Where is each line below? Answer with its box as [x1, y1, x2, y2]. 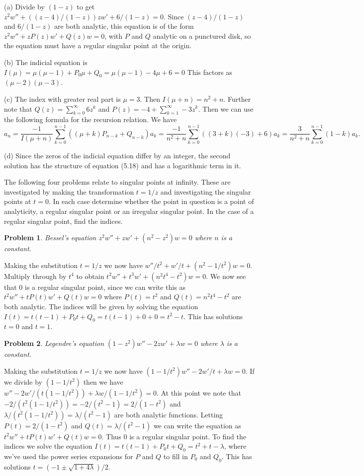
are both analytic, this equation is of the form [54, 21, 194, 31]
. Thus [101, 431, 121, 441]
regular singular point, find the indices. [4, 215, 123, 226]
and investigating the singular [160, 186, 251, 197]
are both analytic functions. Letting [114, 409, 223, 419]
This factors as [187, 67, 232, 77]
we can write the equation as [153, 420, 241, 430]
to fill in [163, 451, 188, 461]
